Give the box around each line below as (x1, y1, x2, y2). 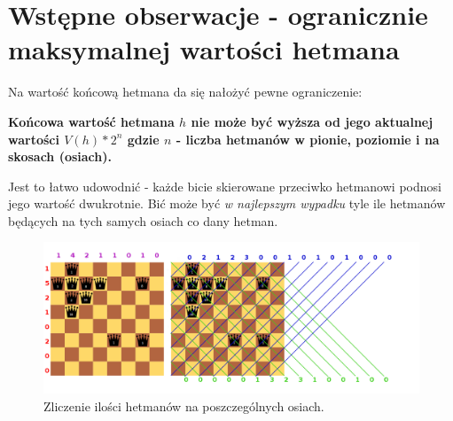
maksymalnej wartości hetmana (8, 31, 400, 67)
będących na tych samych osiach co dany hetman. (8, 211, 278, 230)
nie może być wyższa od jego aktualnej (191, 112, 433, 130)
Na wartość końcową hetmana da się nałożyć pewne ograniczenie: (8, 82, 363, 101)
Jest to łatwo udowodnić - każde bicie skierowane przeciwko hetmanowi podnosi (8, 176, 441, 195)
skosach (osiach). (8, 147, 112, 166)
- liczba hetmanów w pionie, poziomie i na (176, 129, 440, 148)
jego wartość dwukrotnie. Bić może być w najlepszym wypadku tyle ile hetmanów (8, 194, 446, 213)
